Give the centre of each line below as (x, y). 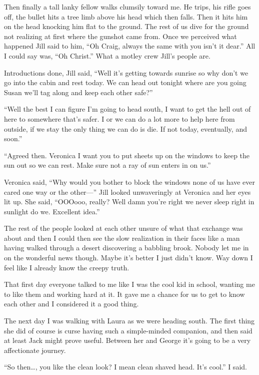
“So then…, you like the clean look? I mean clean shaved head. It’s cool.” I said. (125, 367)
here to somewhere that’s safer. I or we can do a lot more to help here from (119, 118)
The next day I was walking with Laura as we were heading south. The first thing (129, 321)
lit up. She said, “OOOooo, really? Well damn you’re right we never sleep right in (129, 202)
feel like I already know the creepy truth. (67, 267)
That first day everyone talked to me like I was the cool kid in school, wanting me (129, 284)
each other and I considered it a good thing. (71, 304)
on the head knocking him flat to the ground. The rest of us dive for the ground (126, 26)
